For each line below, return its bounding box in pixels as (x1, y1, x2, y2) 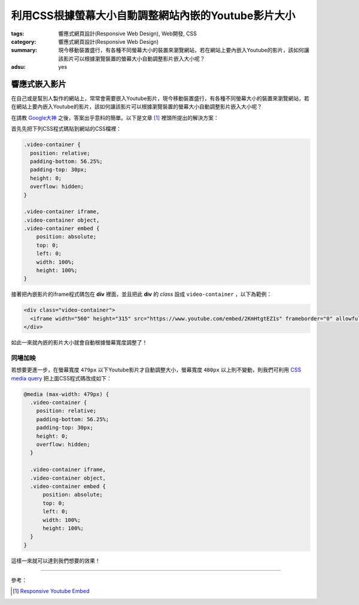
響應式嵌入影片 (11, 78, 66, 89)
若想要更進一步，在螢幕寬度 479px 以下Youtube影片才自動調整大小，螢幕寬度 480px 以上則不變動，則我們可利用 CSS (11, 366, 302, 374)
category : (11, 38, 36, 45)
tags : (11, 30, 25, 37)
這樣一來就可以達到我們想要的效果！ (11, 557, 101, 564)
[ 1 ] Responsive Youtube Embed (13, 588, 90, 595)
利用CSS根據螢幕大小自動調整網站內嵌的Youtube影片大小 (11, 9, 296, 22)
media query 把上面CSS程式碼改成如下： (11, 374, 112, 382)
